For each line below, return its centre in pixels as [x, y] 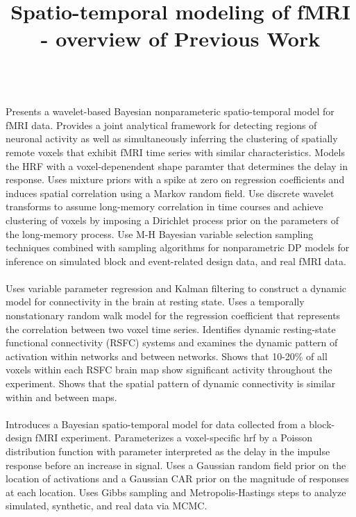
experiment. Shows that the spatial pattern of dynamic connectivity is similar [171, 383]
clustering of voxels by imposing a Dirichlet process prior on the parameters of [172, 220]
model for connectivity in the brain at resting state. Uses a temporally [155, 302]
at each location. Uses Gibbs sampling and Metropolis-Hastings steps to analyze [176, 492]
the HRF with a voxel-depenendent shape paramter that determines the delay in [177, 166]
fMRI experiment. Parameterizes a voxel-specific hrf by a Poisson [174, 438]
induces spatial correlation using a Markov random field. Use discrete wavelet [170, 193]
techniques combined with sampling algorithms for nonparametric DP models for [178, 247]
